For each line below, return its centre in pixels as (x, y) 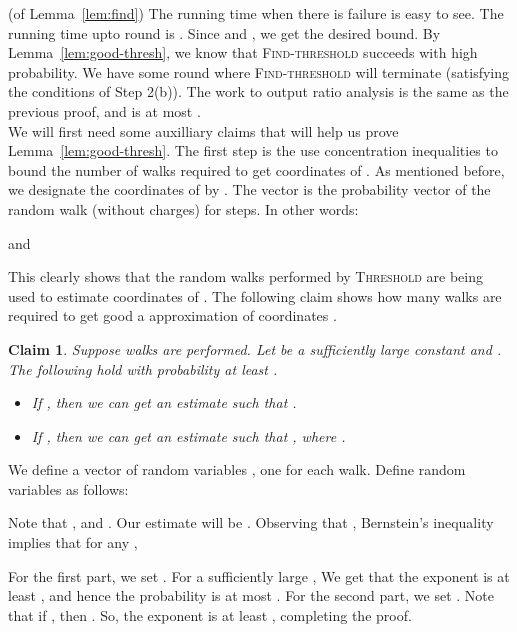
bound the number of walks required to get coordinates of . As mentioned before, (256, 169)
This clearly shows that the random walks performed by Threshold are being (245, 276)
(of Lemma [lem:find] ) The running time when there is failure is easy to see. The (256, 13)
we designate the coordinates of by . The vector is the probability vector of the (249, 189)
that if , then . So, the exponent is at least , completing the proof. (210, 614)
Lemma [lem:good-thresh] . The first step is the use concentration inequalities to (253, 150)
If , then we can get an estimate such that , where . (188, 435)
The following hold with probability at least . (143, 368)
